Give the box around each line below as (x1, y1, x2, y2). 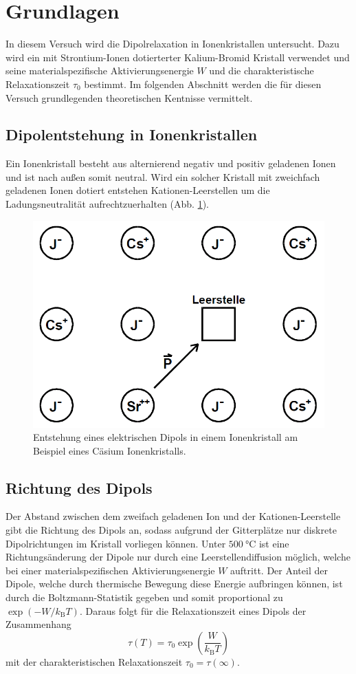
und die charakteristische (209, 63, 314, 78)
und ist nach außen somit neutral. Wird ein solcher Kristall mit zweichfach (5, 169, 320, 184)
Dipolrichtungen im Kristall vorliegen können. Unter (5, 536, 226, 550)
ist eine (258, 536, 289, 550)
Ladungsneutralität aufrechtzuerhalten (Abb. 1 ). (5, 197, 210, 211)
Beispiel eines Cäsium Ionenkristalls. (33, 443, 186, 457)
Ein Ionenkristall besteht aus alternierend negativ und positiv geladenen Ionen (5, 156, 336, 171)
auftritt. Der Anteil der (230, 563, 328, 577)
